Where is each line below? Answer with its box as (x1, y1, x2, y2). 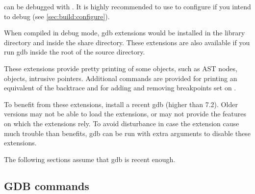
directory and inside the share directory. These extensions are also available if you (4, 37, 250, 47)
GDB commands (4, 178, 89, 193)
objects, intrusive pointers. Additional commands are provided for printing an (4, 73, 237, 83)
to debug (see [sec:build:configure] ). (4, 11, 110, 21)
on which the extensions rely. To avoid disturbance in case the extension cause (4, 118, 239, 128)
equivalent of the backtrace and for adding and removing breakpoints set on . (4, 83, 236, 93)
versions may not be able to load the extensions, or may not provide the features (4, 109, 247, 119)
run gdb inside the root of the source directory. (4, 47, 145, 57)
